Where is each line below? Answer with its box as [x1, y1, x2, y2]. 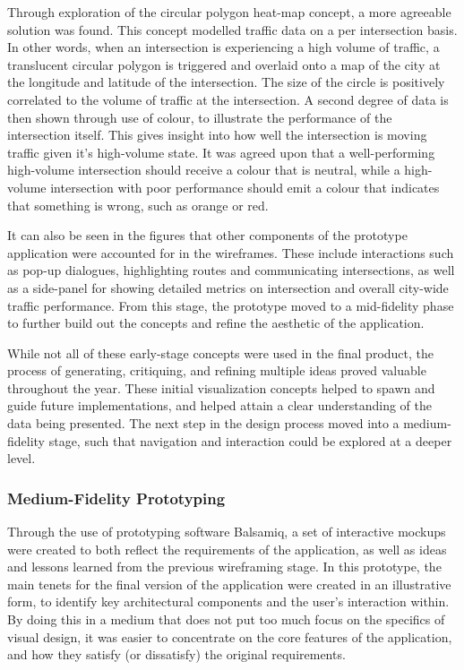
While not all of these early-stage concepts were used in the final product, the [7, 343, 434, 362]
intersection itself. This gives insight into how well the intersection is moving [7, 125, 427, 144]
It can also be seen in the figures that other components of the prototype [7, 226, 408, 245]
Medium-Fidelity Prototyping [7, 486, 226, 509]
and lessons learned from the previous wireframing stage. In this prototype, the [7, 557, 442, 576]
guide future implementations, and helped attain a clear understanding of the [7, 396, 432, 415]
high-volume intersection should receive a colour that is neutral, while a [7, 160, 400, 179]
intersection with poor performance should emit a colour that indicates [50, 177, 440, 196]
